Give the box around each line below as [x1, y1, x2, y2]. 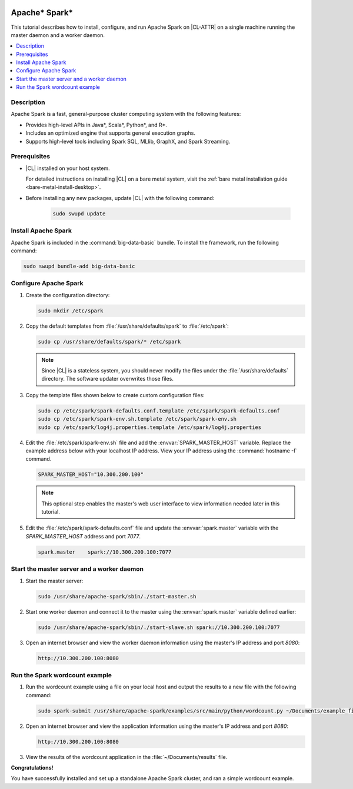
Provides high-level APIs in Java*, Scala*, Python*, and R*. [25, 121, 168, 128]
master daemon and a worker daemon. [11, 31, 105, 38]
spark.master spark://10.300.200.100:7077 [38, 548, 172, 555]
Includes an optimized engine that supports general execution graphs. [25, 129, 195, 137]
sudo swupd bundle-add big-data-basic [23, 262, 135, 269]
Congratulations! [11, 764, 54, 771]
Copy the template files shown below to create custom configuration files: [25, 391, 205, 398]
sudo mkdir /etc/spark [38, 307, 104, 314]
